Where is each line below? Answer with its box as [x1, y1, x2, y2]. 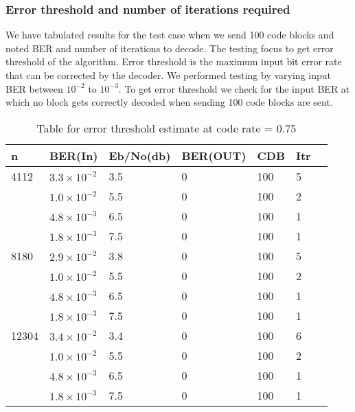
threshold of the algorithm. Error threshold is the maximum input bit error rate [5, 54, 342, 69]
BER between [5, 81, 63, 95]
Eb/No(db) [108, 147, 171, 163]
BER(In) [49, 147, 98, 163]
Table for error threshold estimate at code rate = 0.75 [36, 119, 297, 136]
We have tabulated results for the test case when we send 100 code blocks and [5, 27, 334, 42]
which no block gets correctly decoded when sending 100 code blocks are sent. [5, 95, 333, 109]
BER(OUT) [181, 147, 247, 163]
